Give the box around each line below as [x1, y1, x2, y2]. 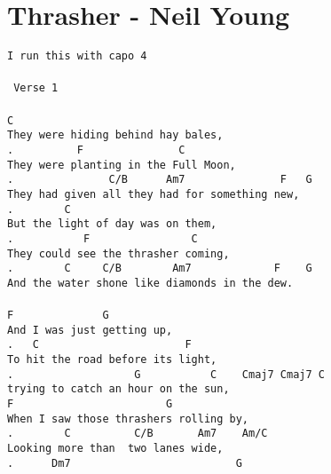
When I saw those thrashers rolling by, [7, 412, 249, 425]
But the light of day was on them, [7, 217, 217, 231]
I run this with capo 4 [7, 50, 147, 63]
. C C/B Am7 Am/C [7, 427, 268, 440]
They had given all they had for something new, [7, 187, 300, 201]
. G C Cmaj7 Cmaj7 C [7, 367, 325, 381]
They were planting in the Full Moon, [7, 158, 236, 171]
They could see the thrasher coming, [7, 247, 230, 260]
